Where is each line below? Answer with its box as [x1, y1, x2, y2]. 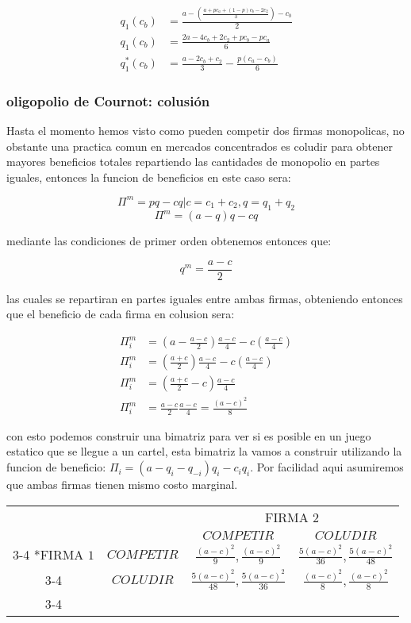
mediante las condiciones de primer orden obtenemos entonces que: [6, 233, 332, 249]
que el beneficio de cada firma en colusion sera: [6, 306, 235, 322]
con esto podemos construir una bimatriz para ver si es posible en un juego [6, 427, 371, 444]
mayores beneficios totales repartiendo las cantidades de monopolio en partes [6, 153, 380, 170]
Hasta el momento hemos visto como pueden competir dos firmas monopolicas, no [6, 122, 405, 139]
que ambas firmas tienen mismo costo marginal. [6, 476, 238, 493]
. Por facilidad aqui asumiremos [250, 459, 404, 475]
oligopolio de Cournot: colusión [6, 90, 210, 110]
